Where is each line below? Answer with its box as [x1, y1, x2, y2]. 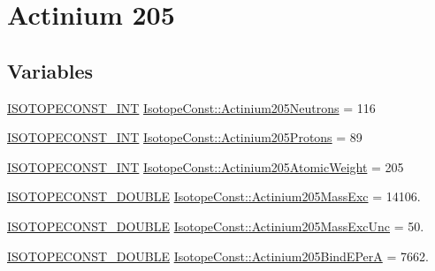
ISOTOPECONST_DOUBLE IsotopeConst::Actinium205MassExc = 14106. [7, 187, 421, 206]
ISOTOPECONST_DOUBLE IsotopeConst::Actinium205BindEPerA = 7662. [7, 246, 429, 265]
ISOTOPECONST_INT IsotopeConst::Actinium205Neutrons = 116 [7, 98, 376, 117]
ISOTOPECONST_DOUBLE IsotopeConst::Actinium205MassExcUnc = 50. [7, 216, 424, 235]
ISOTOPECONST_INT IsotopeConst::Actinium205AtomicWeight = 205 [7, 157, 404, 176]
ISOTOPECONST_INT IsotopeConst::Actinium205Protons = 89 [7, 128, 362, 147]
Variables [7, 56, 94, 84]
